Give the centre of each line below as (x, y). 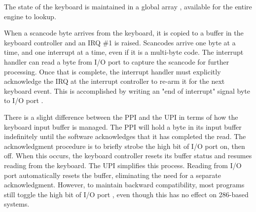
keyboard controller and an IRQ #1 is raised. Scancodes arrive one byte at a (120, 42)
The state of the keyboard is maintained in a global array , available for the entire (128, 6)
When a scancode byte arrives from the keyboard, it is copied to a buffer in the (124, 33)
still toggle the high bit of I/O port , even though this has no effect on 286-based (126, 194)
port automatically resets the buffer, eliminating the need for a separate (112, 175)
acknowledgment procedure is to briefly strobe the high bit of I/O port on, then (125, 146)
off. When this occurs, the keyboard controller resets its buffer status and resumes (128, 156)
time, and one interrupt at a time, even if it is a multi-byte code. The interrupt (124, 52)
